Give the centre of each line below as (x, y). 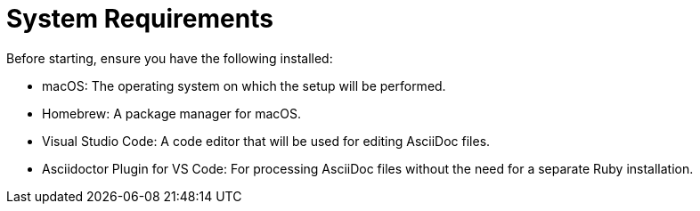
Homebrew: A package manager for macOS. (171, 113)
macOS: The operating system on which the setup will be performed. (244, 85)
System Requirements (140, 19)
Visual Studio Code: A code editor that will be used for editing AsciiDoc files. (266, 141)
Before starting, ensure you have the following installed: (170, 58)
